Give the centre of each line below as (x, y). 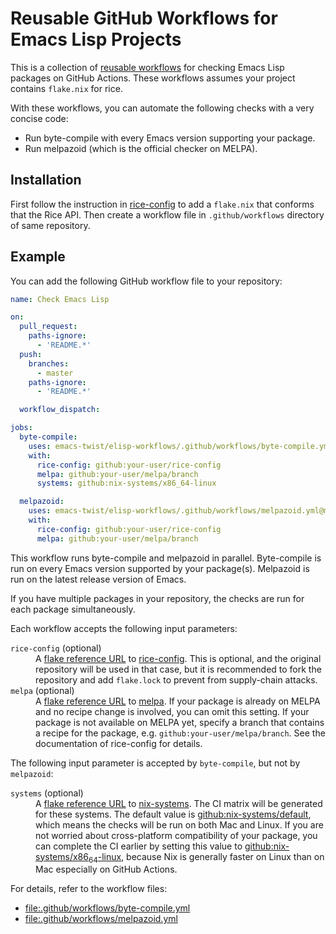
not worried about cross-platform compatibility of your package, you (176, 835)
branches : (49, 363)
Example (38, 257)
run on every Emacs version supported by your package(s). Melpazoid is (160, 568)
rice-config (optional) (56, 648)
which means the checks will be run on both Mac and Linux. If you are (179, 824)
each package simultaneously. (73, 609)
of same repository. (50, 225)
